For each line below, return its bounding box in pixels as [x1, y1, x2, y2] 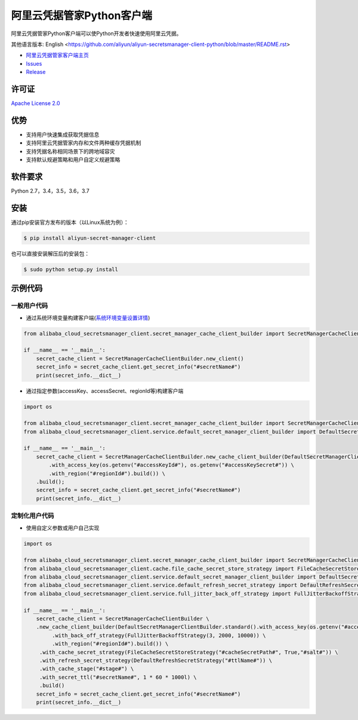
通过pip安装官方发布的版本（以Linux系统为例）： [11, 219, 129, 226]
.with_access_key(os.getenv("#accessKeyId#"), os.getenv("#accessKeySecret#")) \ [48, 461, 295, 469]
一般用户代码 [11, 301, 48, 310]
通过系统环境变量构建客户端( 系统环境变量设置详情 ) [26, 314, 150, 321]
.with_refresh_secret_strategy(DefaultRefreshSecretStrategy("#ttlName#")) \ [39, 657, 273, 664]
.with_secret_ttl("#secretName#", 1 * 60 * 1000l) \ [39, 673, 197, 681]
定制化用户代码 [11, 512, 54, 520]
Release [26, 69, 46, 76]
